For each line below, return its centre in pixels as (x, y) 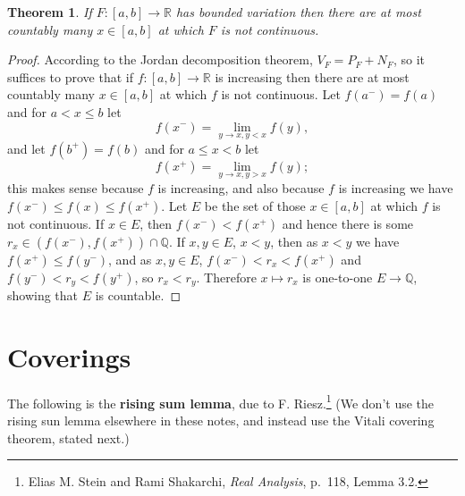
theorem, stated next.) (68, 437)
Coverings (69, 356)
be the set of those (255, 205)
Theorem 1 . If (50, 12)
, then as (294, 241)
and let (26, 148)
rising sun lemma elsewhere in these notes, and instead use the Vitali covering (221, 420)
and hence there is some (348, 223)
